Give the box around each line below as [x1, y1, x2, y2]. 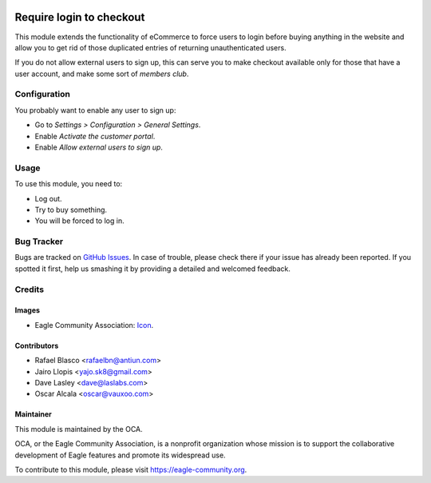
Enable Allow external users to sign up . [34, 142, 164, 152]
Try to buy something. [34, 205, 108, 214]
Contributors [14, 341, 59, 350]
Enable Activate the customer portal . [34, 131, 156, 141]
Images [14, 305, 40, 315]
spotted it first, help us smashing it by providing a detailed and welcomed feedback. [14, 264, 291, 273]
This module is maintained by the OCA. [14, 424, 143, 433]
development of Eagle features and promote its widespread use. [14, 450, 227, 460]
